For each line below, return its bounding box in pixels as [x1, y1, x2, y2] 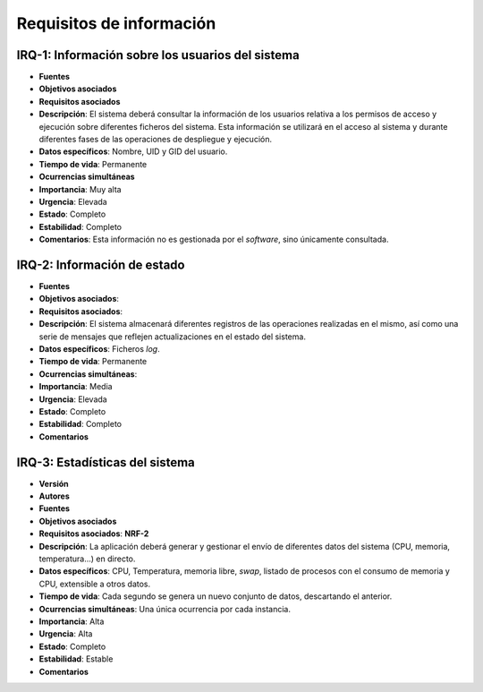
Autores [38, 491, 71, 501]
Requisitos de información [16, 13, 216, 33]
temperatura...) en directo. [38, 553, 136, 564]
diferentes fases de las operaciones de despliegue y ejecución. [38, 134, 273, 145]
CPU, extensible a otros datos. [38, 578, 151, 589]
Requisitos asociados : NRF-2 [38, 528, 149, 539]
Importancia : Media [38, 381, 113, 392]
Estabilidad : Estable [38, 654, 114, 664]
